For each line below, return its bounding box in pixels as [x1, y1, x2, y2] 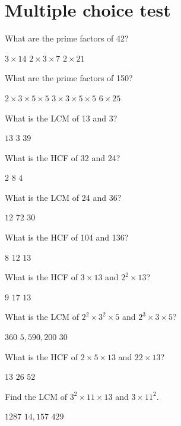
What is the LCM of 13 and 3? [5, 111, 118, 124]
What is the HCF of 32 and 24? [5, 151, 120, 164]
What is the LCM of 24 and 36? [5, 191, 122, 203]
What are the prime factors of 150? [5, 72, 133, 84]
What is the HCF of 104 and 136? [5, 231, 129, 244]
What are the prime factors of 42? [5, 32, 129, 44]
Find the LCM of [5, 390, 68, 402]
